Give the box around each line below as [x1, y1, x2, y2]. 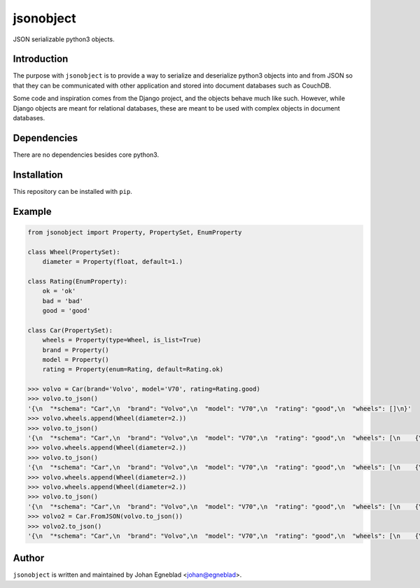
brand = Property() [42, 346, 110, 353]
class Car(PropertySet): [27, 326, 113, 334]
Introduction [13, 53, 69, 65]
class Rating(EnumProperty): [27, 277, 128, 285]
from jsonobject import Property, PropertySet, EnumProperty [27, 228, 242, 236]
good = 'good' [42, 307, 91, 314]
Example [13, 205, 52, 217]
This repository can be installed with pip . [13, 187, 132, 195]
